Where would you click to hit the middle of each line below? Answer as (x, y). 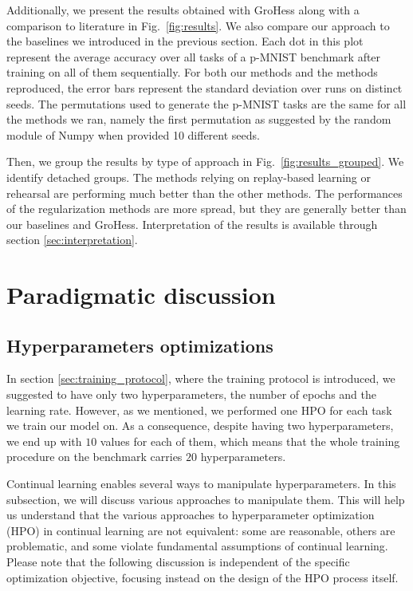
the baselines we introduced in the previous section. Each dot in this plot (185, 41)
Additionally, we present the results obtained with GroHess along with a (183, 10)
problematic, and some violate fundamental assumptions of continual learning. (197, 546)
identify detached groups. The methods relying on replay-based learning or (189, 177)
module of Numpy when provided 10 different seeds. (133, 134)
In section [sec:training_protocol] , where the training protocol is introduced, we (201, 378)
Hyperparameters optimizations (140, 345)
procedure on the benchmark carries (94, 457)
